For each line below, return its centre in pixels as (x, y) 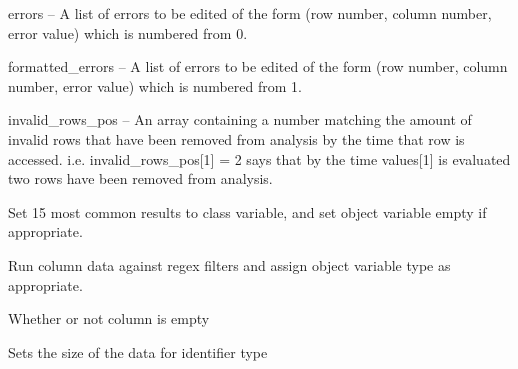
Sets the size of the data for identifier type (138, 351)
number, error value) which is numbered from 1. (155, 85)
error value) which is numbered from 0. (128, 32)
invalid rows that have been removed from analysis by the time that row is (236, 138)
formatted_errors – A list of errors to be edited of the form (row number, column (258, 66)
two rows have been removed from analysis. (140, 178)
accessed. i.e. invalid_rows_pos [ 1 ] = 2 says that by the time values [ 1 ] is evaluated (259, 158)
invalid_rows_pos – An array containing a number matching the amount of (240, 119)
